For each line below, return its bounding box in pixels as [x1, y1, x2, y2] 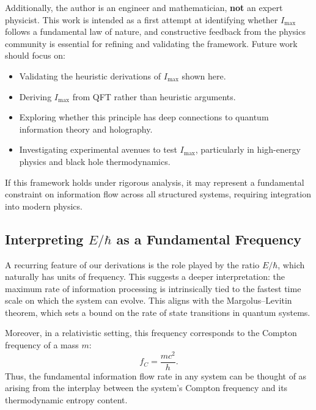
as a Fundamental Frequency [116, 229, 301, 248]
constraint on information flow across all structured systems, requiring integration [5, 188, 311, 200]
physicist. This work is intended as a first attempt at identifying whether [5, 13, 278, 26]
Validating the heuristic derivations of [19, 69, 161, 82]
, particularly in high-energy [195, 143, 301, 156]
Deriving [19, 90, 52, 103]
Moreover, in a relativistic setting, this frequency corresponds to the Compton [5, 326, 297, 339]
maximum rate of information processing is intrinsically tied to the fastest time [5, 282, 301, 295]
